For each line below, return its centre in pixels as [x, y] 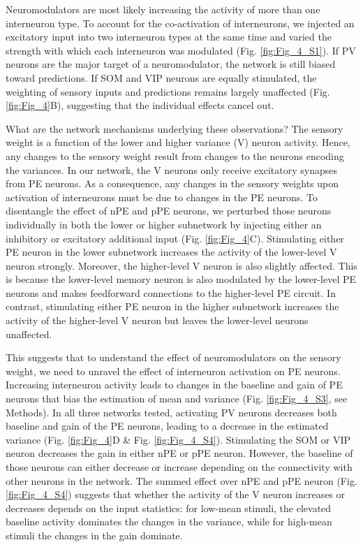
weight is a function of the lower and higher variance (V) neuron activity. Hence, [178, 142]
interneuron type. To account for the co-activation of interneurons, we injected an [180, 23]
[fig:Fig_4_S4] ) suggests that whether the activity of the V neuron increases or [176, 494]
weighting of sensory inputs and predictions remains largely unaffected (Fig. [168, 91]
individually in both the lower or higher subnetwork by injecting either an [164, 224]
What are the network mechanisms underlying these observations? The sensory [175, 128]
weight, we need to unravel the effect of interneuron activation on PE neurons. [173, 371]
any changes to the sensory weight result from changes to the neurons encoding [175, 155]
